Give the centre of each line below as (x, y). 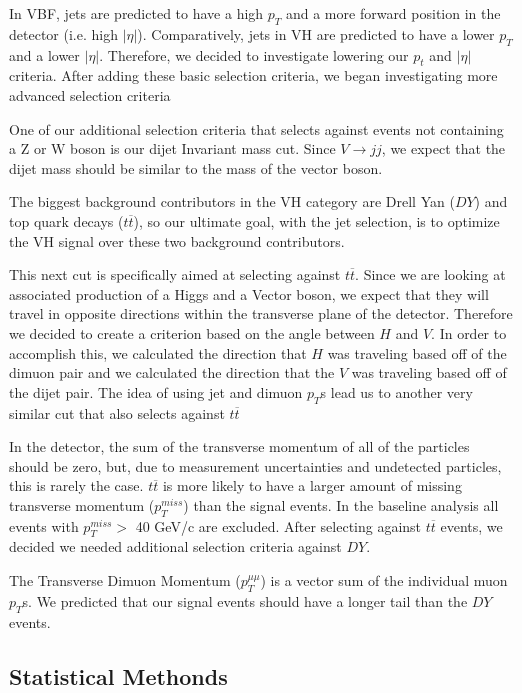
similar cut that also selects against (117, 412)
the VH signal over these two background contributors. (177, 240)
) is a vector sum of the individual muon (384, 580)
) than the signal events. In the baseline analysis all (341, 504)
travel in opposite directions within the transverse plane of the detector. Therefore (261, 313)
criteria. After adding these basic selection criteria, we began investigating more (253, 75)
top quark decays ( (66, 220)
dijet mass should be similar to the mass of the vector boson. (196, 167)
